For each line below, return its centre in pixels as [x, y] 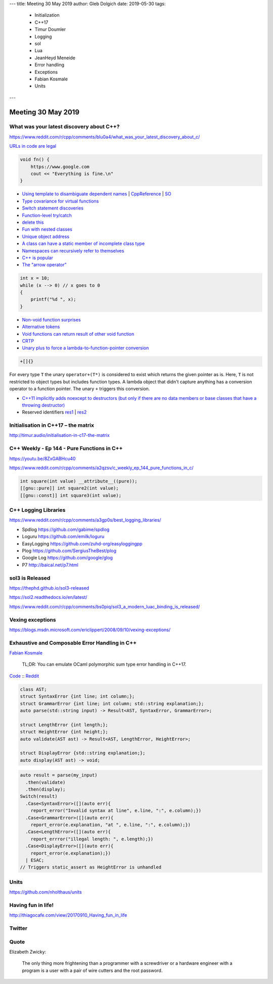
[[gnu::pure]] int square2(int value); [69, 488]
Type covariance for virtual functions [60, 201]
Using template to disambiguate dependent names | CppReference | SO [97, 194]
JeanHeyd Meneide [55, 58]
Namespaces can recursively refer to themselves [73, 251]
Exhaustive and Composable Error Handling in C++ [73, 643]
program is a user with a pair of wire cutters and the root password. [92, 970]
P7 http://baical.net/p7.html [50, 565]
